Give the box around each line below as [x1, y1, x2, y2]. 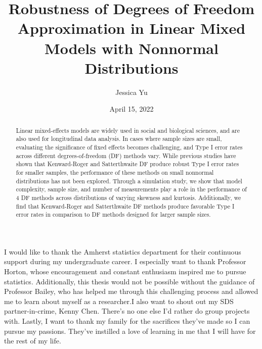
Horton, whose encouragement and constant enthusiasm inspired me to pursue [4, 266, 246, 277]
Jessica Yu [115, 86, 148, 97]
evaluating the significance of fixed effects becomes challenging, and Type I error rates [16, 142, 243, 151]
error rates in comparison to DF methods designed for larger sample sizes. [16, 210, 211, 219]
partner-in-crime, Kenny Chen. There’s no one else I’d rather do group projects [4, 306, 250, 316]
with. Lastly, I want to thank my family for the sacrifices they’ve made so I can [4, 316, 250, 326]
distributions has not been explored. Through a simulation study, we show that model [16, 176, 242, 185]
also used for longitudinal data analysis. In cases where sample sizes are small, [16, 134, 222, 143]
